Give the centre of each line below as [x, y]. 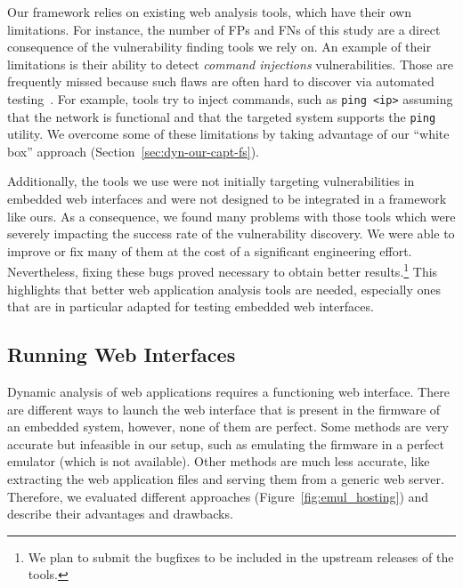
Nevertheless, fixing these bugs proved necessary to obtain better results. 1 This [223, 270]
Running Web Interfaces [122, 354]
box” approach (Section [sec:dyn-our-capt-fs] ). [133, 151]
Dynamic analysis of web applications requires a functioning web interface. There [228, 392]
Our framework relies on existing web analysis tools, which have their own [210, 12]
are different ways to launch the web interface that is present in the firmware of [224, 409]
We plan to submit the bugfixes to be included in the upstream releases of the [241, 556]
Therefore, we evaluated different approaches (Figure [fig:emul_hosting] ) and [218, 496]
